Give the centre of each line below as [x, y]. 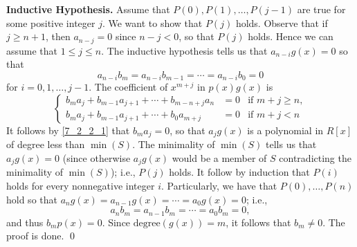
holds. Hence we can [291, 36]
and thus [25, 222]
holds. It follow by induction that [239, 172]
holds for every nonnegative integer [81, 185]
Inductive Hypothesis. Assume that [88, 9]
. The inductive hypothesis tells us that [184, 50]
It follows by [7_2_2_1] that [68, 130]
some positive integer [51, 22]
